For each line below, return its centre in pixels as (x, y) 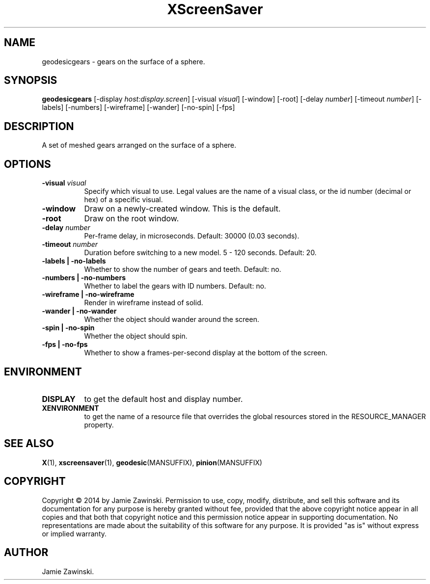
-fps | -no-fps (65, 345)
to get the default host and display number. (163, 399)
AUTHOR (26, 553)
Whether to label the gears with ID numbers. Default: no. (175, 286)
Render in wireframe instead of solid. (144, 303)
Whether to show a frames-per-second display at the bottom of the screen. (206, 353)
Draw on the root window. (132, 219)
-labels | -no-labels (74, 261)
